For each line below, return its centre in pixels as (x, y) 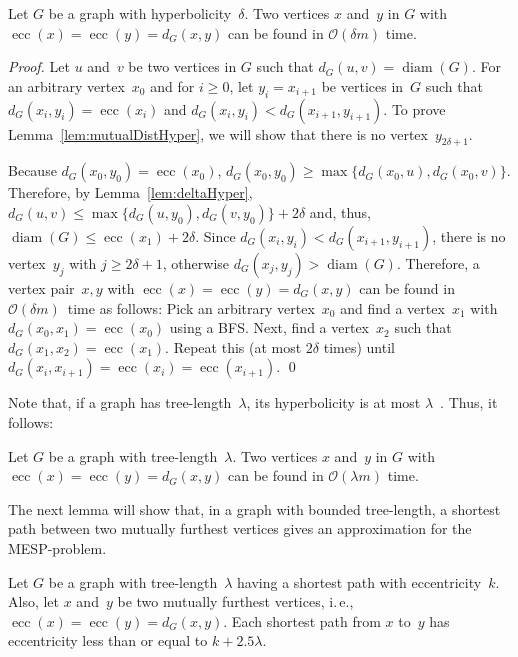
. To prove (414, 108)
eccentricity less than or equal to (108, 640)
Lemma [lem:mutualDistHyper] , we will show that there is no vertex (218, 133)
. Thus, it (469, 402)
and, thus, (340, 211)
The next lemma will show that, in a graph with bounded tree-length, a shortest (254, 508)
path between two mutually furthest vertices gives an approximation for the (240, 528)
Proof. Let (39, 66)
